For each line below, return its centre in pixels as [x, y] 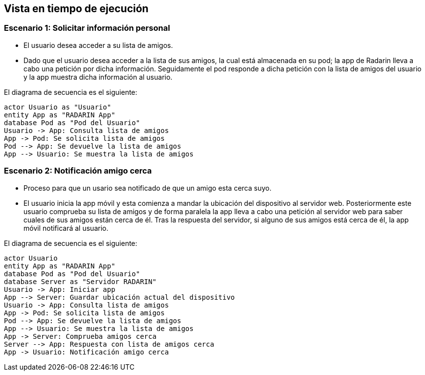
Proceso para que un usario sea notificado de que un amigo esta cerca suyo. [147, 188]
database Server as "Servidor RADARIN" [80, 281]
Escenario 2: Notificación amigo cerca [78, 171]
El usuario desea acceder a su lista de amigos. [98, 45]
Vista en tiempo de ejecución [76, 9]
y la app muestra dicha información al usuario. [98, 77]
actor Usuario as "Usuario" [58, 107]
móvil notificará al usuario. [66, 228]
